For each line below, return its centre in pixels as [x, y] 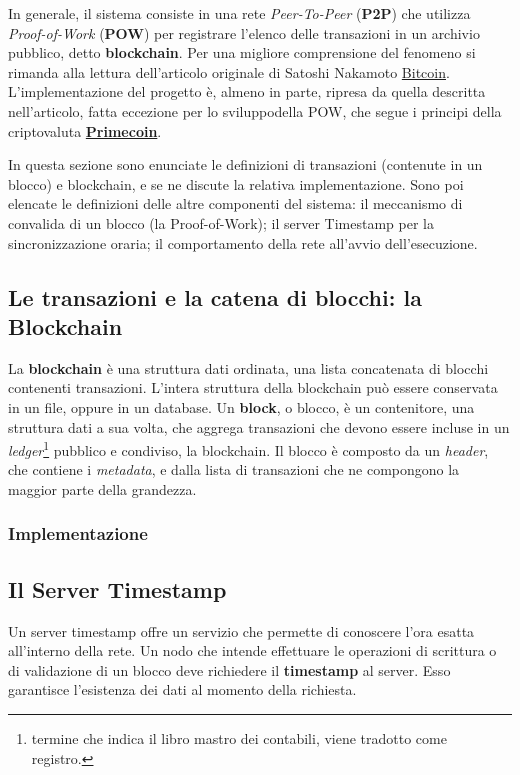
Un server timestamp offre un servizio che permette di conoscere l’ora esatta [241, 630]
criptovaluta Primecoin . [85, 130]
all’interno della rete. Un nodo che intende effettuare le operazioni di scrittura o [252, 650]
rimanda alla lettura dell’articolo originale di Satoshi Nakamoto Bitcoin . [229, 71]
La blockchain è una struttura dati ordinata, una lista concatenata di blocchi [248, 367]
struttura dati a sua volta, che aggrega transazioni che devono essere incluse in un [259, 426]
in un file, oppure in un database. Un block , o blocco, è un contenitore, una [241, 406]
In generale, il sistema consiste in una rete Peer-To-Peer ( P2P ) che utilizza [239, 13]
